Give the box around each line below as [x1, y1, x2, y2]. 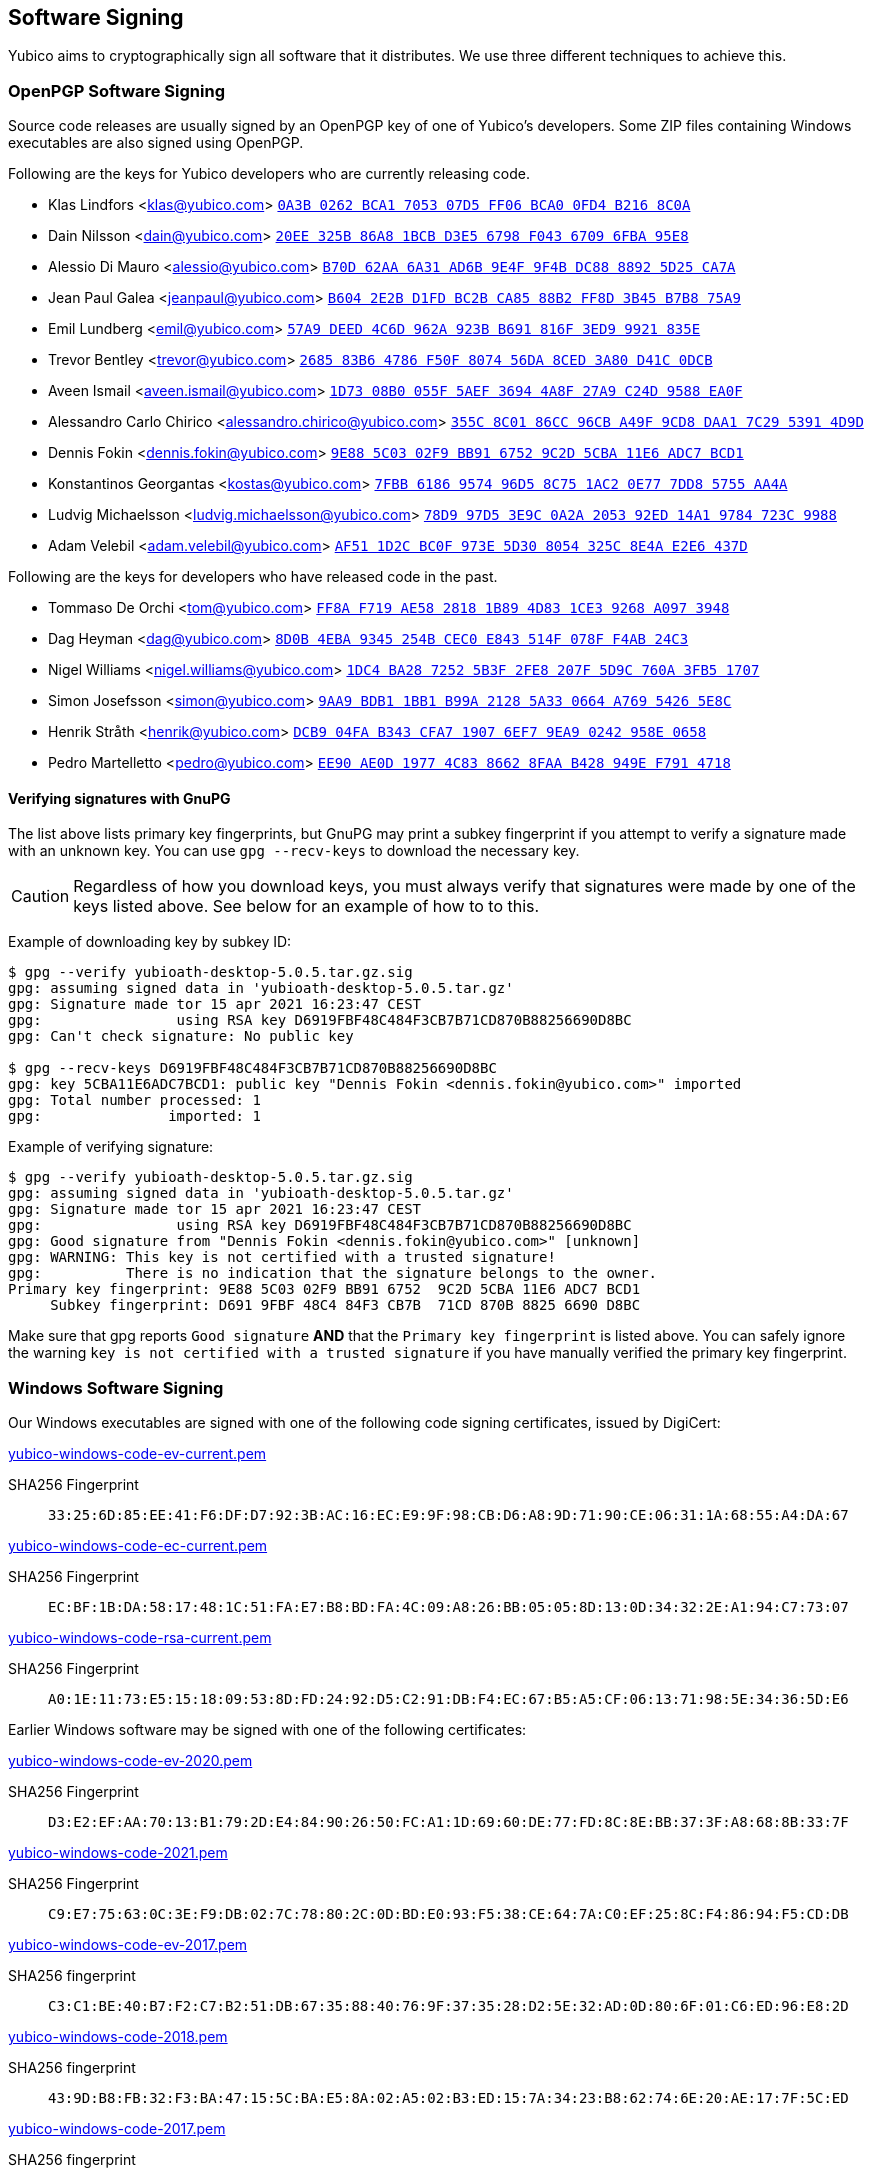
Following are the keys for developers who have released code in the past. [8, 568, 498, 586]
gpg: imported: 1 [8, 1108, 261, 1125]
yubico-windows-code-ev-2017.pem [8, 1936, 248, 1954]
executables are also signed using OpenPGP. [8, 134, 304, 152]
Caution [11, 886, 70, 907]
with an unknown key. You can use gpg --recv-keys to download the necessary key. [8, 842, 580, 860]
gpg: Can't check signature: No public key [8, 1028, 354, 1045]
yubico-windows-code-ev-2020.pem [8, 1752, 253, 1770]
